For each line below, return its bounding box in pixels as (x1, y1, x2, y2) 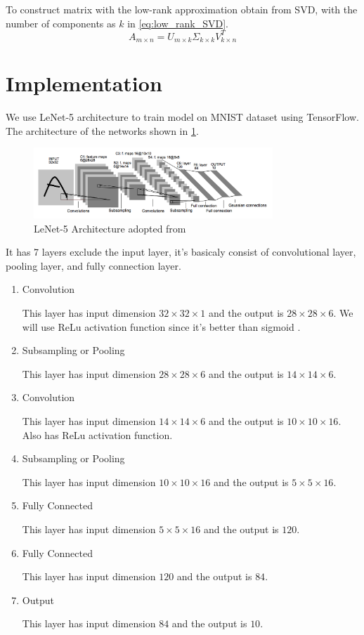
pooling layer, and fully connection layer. (6, 258, 181, 273)
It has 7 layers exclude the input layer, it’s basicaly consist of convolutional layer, (6, 244, 356, 259)
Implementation (6, 69, 162, 98)
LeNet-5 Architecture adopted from (34, 221, 186, 235)
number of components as (6, 15, 116, 30)
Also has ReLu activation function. (22, 427, 173, 442)
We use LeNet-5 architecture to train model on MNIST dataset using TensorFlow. (6, 110, 359, 124)
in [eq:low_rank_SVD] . (127, 15, 228, 30)
